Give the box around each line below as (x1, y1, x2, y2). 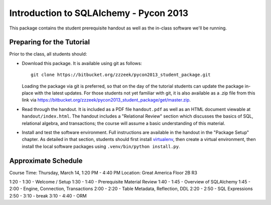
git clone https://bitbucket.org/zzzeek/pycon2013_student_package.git (31, 72, 211, 77)
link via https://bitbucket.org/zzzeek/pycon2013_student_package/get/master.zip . (22, 97, 191, 103)
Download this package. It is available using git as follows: (22, 60, 143, 66)
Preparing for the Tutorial (9, 38, 90, 46)
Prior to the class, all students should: (9, 51, 87, 57)
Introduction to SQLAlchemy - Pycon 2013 (9, 7, 189, 18)
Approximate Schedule (9, 156, 83, 165)
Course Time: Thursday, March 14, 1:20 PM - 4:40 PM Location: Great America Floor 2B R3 (9, 169, 198, 175)
